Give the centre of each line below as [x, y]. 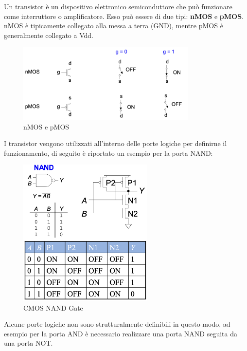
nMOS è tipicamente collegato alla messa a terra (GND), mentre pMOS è [114, 26]
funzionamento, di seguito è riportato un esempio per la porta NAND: [108, 153]
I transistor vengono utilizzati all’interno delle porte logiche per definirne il [115, 143]
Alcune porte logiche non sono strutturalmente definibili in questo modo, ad [117, 324]
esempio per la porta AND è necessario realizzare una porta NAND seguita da [121, 333]
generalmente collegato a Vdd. [49, 35]
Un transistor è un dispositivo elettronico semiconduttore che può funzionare [118, 6]
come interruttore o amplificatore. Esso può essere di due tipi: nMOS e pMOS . [124, 16]
